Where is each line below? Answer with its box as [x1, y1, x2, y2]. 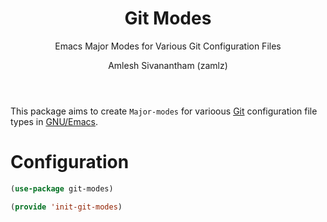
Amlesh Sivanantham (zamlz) [108, 59, 228, 71]
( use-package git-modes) [10, 183, 114, 194]
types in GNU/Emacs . [10, 115, 99, 127]
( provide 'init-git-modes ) [10, 202, 123, 212]
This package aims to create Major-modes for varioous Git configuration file [10, 105, 318, 117]
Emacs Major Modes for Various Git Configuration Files [54, 40, 282, 52]
